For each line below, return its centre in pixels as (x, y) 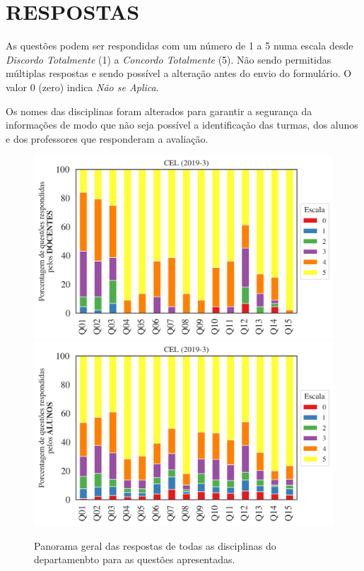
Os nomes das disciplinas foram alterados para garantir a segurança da (159, 111)
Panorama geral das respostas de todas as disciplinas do (155, 545)
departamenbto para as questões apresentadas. (135, 559)
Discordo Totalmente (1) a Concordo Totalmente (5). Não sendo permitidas (169, 59)
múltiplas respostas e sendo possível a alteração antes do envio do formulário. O (179, 73)
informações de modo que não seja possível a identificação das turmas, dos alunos (182, 125)
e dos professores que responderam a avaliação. (107, 138)
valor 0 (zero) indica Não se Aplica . (82, 87)
